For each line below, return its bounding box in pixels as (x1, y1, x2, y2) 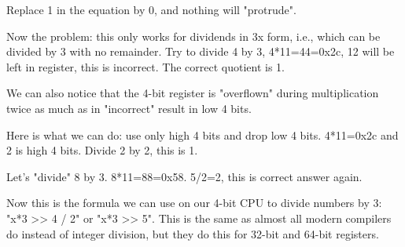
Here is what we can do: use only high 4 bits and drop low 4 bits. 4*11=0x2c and (6, 126, 399, 143)
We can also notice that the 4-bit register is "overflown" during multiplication (6, 85, 379, 101)
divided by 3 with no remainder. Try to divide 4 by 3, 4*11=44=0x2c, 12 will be (6, 43, 395, 60)
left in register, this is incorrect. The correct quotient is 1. (6, 58, 285, 74)
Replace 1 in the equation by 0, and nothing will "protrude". (6, 2, 296, 17)
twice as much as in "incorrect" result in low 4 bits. (6, 100, 252, 116)
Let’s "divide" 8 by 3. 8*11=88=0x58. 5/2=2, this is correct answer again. (6, 168, 363, 184)
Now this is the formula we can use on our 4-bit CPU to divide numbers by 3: (6, 194, 382, 211)
